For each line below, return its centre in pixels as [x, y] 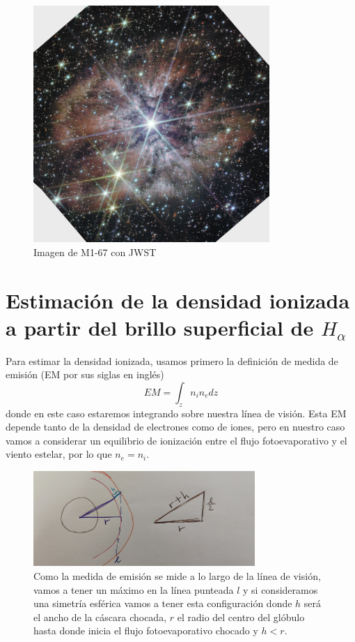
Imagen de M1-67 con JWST [95, 252]
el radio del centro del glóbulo [241, 617]
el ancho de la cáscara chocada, [100, 617]
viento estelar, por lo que [59, 454]
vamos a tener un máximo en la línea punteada [134, 589]
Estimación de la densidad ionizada [178, 300]
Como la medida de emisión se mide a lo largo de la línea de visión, [177, 575]
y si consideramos [281, 589]
